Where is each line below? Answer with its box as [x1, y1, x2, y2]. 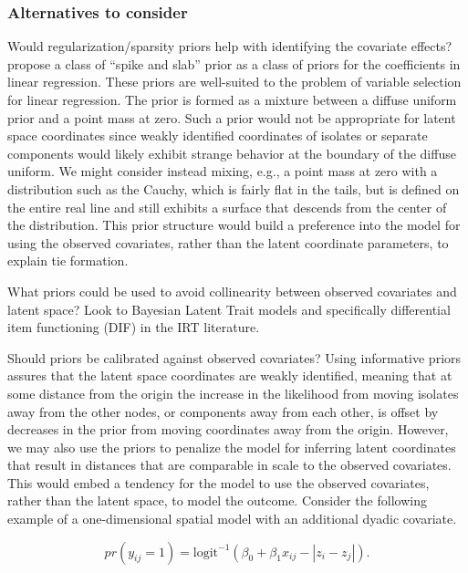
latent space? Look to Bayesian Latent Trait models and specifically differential [7, 299, 451, 318]
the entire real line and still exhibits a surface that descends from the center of [7, 197, 447, 216]
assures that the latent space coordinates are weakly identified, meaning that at [7, 366, 452, 385]
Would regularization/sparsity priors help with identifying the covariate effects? [7, 36, 452, 56]
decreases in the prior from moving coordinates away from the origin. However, [7, 420, 449, 439]
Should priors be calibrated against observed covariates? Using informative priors [7, 348, 462, 367]
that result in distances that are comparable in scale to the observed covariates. [7, 455, 452, 474]
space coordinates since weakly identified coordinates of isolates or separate [7, 126, 428, 145]
